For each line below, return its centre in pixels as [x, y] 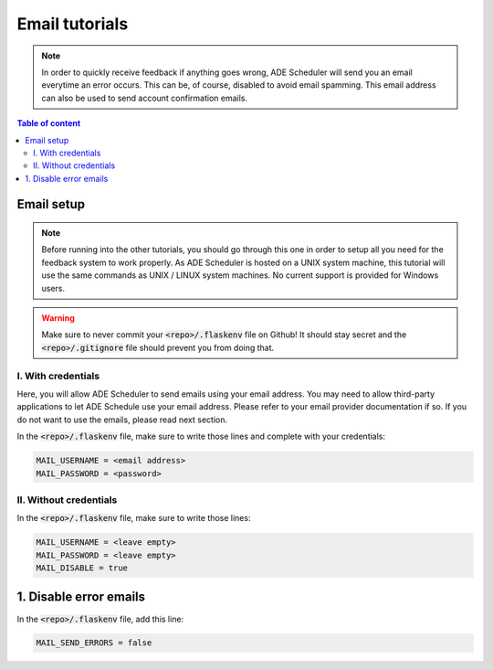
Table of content [49, 123]
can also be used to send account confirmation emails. [145, 98]
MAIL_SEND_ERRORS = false [94, 643]
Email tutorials [73, 24]
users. [53, 288]
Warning [58, 318]
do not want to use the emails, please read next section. [122, 420]
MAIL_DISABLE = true [82, 568]
